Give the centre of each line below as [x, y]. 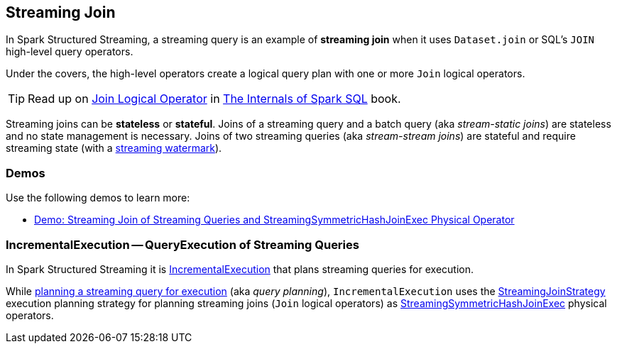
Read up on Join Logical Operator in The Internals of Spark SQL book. [214, 99]
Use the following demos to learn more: [98, 198]
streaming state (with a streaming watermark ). [114, 148]
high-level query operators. [70, 52]
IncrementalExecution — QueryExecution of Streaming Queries [182, 244]
